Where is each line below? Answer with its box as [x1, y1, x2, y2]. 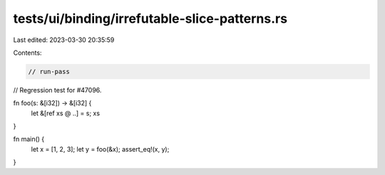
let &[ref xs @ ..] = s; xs [31, 109, 100, 117]
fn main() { [13, 135, 45, 144]
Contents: [13, 48, 42, 57]
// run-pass [28, 68, 71, 75]
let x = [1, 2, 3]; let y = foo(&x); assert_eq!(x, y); [31, 144, 170, 153]
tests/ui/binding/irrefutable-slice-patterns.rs [13, 11, 288, 26]
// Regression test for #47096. [13, 85, 102, 94]
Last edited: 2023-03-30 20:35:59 [13, 36, 115, 44]
